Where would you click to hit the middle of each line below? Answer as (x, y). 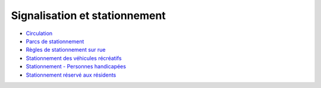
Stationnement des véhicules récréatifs (74, 58)
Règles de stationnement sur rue (66, 50)
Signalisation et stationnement (88, 15)
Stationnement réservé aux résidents (71, 75)
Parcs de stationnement (55, 41)
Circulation (39, 33)
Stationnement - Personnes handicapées (76, 67)
